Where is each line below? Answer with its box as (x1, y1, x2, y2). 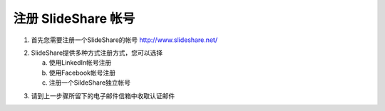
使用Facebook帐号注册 (48, 68, 115, 77)
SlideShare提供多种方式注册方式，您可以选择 (31, 48, 163, 57)
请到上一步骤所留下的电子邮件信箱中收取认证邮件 (31, 91, 175, 100)
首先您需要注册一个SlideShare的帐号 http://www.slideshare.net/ (31, 36, 217, 44)
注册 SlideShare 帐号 (13, 11, 135, 26)
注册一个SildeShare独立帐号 (48, 78, 131, 87)
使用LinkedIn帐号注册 (48, 58, 112, 67)
